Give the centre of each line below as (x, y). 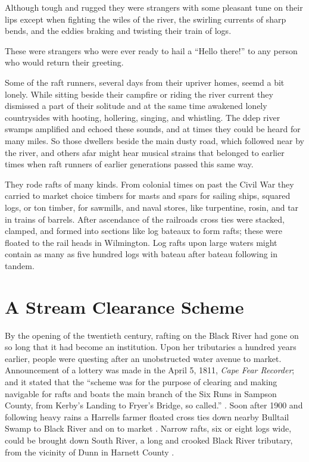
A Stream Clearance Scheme (124, 306)
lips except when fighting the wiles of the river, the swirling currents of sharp (146, 19)
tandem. (20, 265)
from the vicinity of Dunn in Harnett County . (90, 452)
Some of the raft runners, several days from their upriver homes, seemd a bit (145, 82)
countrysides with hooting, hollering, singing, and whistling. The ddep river (143, 117)
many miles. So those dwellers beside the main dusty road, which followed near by (154, 140)
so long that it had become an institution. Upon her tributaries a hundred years (151, 347)
